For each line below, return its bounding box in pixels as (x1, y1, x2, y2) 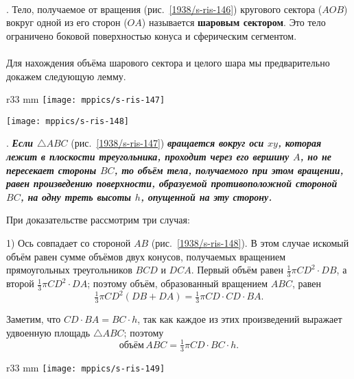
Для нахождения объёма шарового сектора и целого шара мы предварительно (6, 55, 330, 69)
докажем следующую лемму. (6, 69, 126, 83)
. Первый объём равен (191, 262, 283, 277)
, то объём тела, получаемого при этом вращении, (114, 162, 344, 177)
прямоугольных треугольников (6, 262, 132, 277)
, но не (300, 149, 331, 164)
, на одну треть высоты (20, 189, 131, 204)
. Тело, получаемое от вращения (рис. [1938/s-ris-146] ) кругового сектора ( (6, 1, 322, 16)
